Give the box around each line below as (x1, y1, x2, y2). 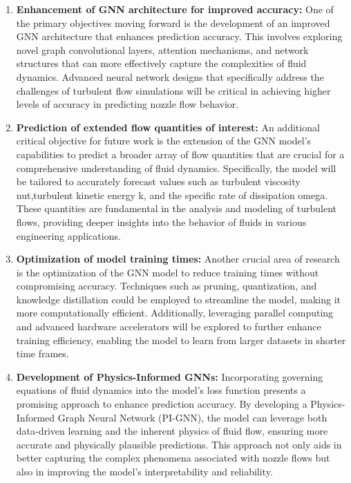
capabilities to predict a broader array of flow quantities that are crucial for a (16, 146, 345, 161)
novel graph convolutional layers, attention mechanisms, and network (16, 42, 309, 57)
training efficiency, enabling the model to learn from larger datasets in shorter (16, 332, 346, 347)
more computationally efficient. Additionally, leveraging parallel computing (16, 305, 334, 320)
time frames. (16, 346, 69, 361)
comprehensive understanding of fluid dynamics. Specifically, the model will (16, 160, 336, 175)
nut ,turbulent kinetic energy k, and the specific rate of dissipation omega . (16, 187, 328, 202)
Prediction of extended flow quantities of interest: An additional (16, 120, 320, 134)
